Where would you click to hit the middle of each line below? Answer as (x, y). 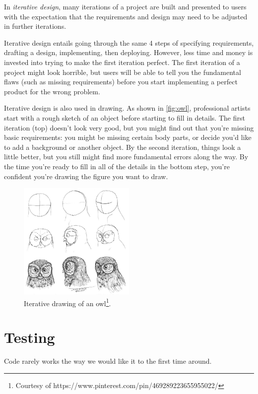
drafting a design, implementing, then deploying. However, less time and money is (129, 52)
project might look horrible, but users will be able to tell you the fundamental (123, 72)
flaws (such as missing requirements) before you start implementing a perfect (121, 82)
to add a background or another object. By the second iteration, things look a (123, 147)
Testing (30, 337)
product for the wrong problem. (52, 91)
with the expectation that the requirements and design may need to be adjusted (126, 16)
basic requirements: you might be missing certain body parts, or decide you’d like (128, 137)
